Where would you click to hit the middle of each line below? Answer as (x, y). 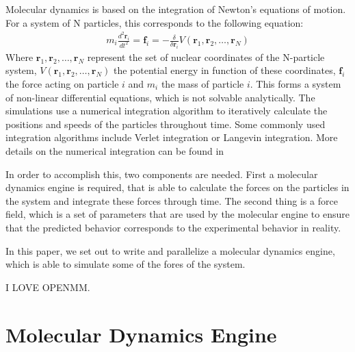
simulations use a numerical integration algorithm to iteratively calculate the (167, 111)
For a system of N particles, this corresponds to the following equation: (155, 22)
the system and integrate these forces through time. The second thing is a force (172, 200)
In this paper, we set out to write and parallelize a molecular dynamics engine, (170, 250)
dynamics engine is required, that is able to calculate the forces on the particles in (177, 187)
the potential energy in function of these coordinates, (224, 70)
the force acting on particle (62, 84)
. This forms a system (295, 84)
